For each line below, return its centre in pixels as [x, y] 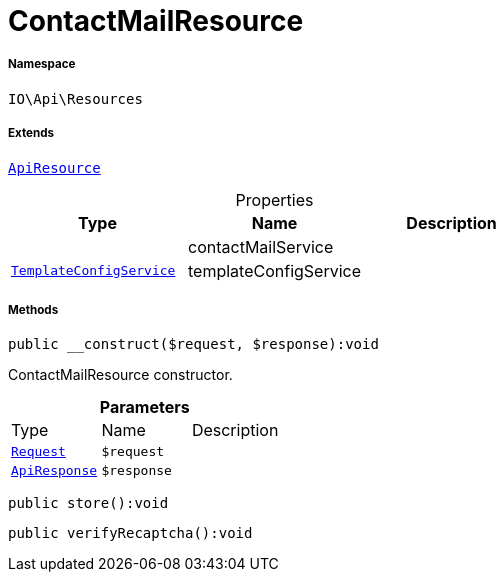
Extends [31, 133]
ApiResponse [54, 471]
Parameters [144, 407]
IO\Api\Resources [75, 98]
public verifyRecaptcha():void [130, 533]
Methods [33, 309]
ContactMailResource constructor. [120, 375]
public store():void [88, 503]
